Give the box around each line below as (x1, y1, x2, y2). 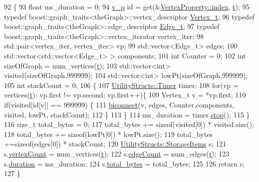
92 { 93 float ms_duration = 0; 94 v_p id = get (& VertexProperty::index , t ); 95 (4, 1, 249, 11)
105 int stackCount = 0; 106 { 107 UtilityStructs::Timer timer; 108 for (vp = (4, 79, 239, 90)
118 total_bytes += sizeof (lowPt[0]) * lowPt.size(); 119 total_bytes (4, 128, 213, 139)
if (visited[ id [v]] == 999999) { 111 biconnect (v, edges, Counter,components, (4, 99, 234, 109)
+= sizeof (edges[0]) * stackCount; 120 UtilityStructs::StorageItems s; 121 (4, 138, 226, 149)
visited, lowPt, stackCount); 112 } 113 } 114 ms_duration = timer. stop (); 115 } (4, 109, 250, 119)
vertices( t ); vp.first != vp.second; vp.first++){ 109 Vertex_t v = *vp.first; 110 (4, 89, 246, 100)
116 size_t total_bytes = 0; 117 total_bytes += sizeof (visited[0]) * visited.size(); (4, 119, 254, 129)
